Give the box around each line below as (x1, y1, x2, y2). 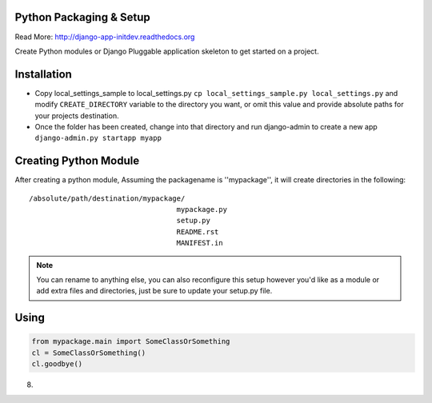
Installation (14, 67, 72, 81)
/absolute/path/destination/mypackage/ (29, 194, 186, 203)
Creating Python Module (14, 154, 140, 168)
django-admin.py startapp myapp (34, 134, 162, 143)
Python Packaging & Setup (14, 10, 151, 24)
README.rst (176, 227, 219, 236)
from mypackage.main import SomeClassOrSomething (31, 337, 230, 346)
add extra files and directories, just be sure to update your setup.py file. (36, 286, 273, 296)
